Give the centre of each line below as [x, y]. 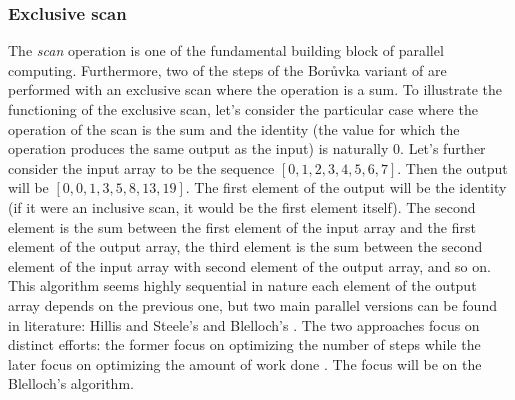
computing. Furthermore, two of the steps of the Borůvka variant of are [227, 69]
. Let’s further [443, 148]
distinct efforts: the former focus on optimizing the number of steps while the [244, 344]
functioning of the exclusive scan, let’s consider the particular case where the [243, 109]
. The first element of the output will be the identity [346, 187]
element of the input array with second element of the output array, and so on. [249, 265]
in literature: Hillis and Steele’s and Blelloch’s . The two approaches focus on [244, 324]
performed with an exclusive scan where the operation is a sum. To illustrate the [255, 89]
